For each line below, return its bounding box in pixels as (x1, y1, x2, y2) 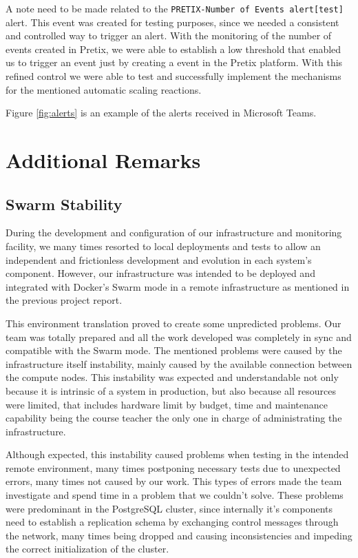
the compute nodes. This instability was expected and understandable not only (6, 370, 339, 384)
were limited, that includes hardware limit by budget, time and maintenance (6, 397, 328, 411)
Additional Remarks (6, 146, 201, 174)
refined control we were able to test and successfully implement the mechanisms (6, 69, 341, 83)
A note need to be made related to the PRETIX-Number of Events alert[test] (6, 1, 344, 15)
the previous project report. (6, 293, 123, 307)
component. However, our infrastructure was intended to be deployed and (6, 266, 315, 280)
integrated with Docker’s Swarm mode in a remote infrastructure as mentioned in (6, 279, 350, 293)
